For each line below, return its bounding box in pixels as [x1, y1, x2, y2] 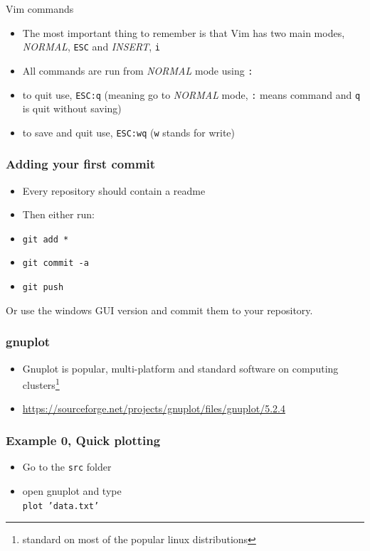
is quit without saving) [22, 101, 122, 116]
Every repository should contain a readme [22, 183, 206, 198]
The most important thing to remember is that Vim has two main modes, [22, 25, 345, 40]
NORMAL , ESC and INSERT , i [22, 39, 160, 54]
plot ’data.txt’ [22, 501, 100, 511]
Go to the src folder [22, 459, 112, 474]
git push [22, 282, 64, 293]
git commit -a [22, 258, 89, 269]
